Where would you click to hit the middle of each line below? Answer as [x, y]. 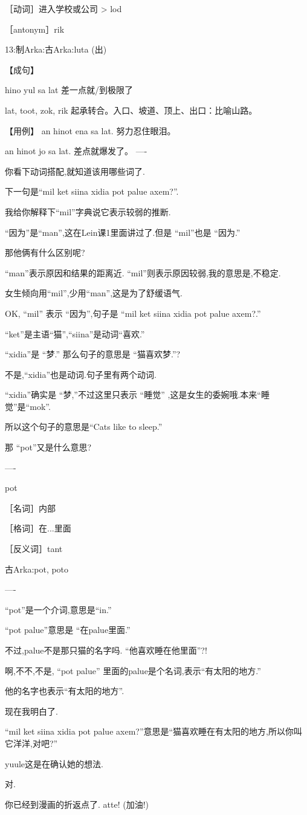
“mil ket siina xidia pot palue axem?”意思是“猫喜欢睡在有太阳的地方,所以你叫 [154, 731]
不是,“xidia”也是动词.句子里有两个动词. [81, 374]
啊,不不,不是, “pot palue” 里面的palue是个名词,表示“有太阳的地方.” [133, 670]
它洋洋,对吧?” [31, 743]
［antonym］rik [35, 29]
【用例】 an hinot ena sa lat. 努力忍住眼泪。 [90, 130]
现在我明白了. [31, 711]
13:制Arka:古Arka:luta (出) [56, 49]
